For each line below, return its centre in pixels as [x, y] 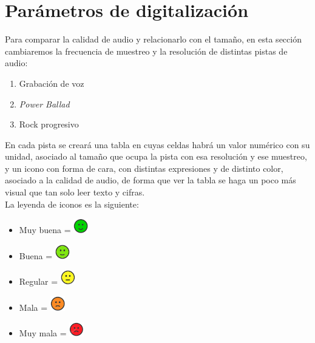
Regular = [39, 281]
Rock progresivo [49, 124]
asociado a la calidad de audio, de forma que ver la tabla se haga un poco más [151, 180]
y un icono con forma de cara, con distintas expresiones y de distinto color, [144, 168]
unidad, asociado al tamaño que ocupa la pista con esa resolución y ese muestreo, [156, 156]
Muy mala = [43, 333]
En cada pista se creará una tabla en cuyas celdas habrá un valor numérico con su [157, 144]
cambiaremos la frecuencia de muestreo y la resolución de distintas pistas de [146, 51]
